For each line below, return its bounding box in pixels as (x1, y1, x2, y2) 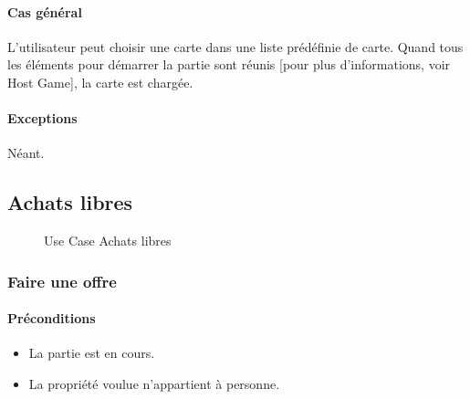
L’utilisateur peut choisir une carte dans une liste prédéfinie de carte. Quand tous (7, 37, 464, 56)
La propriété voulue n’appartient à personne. (28, 374, 280, 393)
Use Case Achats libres (44, 231, 172, 250)
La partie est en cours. (28, 343, 155, 362)
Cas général (7, 2, 82, 21)
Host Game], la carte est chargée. (7, 72, 193, 91)
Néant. (7, 143, 45, 163)
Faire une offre (7, 269, 117, 292)
